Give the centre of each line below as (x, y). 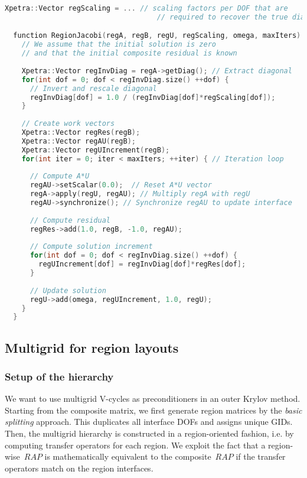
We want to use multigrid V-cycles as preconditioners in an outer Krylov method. (153, 399)
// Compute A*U (60, 176)
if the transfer (261, 456)
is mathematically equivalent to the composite (128, 456)
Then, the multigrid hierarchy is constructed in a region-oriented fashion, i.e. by (149, 433)
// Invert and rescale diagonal (93, 88)
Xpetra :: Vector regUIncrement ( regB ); (96, 150)
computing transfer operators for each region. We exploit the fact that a (135, 445)
